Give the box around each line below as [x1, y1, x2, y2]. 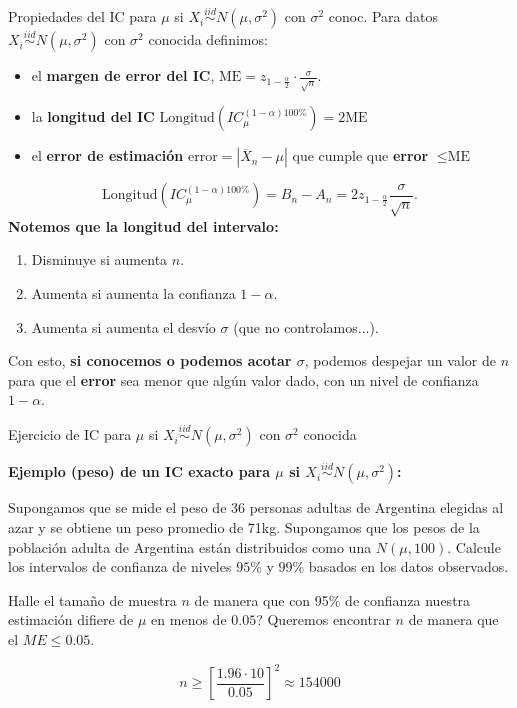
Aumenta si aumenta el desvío [31, 316, 216, 337]
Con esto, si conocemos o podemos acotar [8, 350, 292, 371]
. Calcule [447, 536, 501, 557]
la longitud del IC [31, 106, 155, 127]
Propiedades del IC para [8, 6, 157, 27]
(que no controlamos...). [233, 316, 379, 337]
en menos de [151, 609, 227, 630]
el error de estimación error [31, 145, 218, 166]
